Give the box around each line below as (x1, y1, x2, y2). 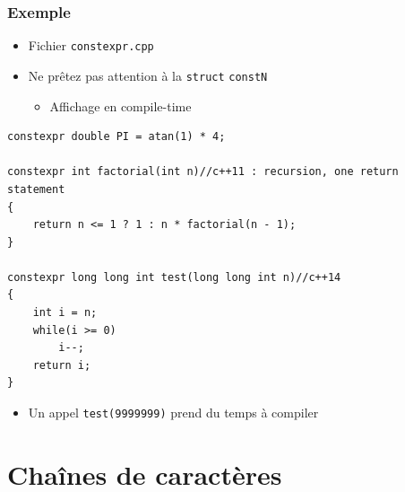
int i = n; (32, 306, 98, 320)
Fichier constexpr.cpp (28, 36, 154, 55)
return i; (32, 358, 91, 372)
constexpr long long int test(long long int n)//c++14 (7, 270, 341, 284)
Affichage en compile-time (49, 96, 192, 115)
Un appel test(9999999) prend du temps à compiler (28, 403, 319, 422)
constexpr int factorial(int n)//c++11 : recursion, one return (7, 165, 399, 179)
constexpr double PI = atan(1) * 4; (7, 130, 226, 144)
